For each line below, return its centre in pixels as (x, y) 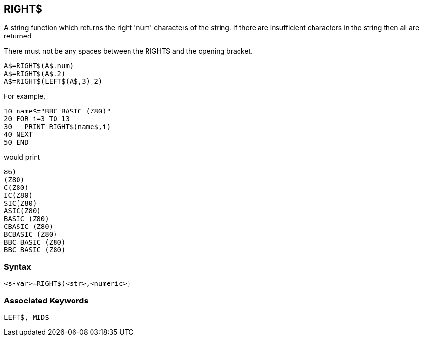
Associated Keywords (46, 300)
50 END (16, 142)
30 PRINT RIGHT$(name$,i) (57, 127)
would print (22, 157)
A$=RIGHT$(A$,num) (39, 66)
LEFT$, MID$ (27, 317)
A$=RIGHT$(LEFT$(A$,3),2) (53, 82)
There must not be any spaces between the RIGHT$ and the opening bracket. (128, 51)
